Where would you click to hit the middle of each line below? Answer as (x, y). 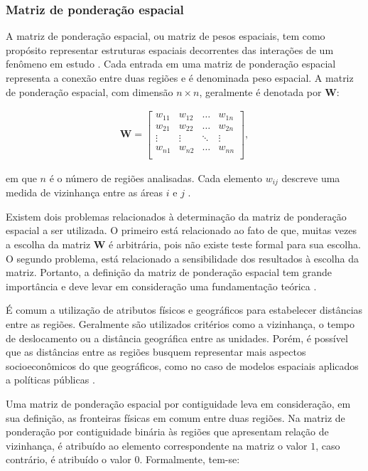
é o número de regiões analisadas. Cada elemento (156, 178)
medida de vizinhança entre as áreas (85, 192)
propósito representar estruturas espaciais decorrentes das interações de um (170, 49)
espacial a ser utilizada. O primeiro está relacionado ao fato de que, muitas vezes (181, 230)
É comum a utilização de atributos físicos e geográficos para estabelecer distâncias (184, 310)
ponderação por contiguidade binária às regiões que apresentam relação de (167, 432)
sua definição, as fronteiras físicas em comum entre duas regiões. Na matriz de (175, 417)
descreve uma (311, 178)
